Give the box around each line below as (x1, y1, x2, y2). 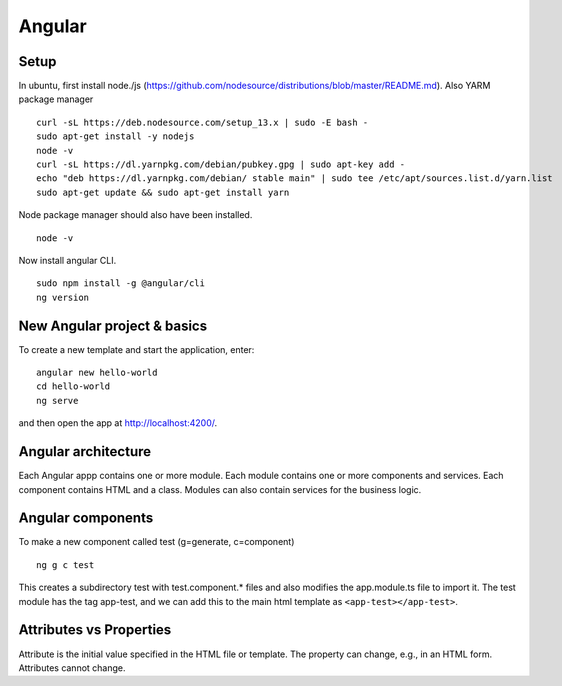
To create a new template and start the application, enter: (18, 343, 255, 355)
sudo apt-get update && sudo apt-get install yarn (36, 186, 290, 198)
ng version (36, 291, 90, 303)
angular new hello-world (36, 367, 158, 379)
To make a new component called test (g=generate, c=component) (18, 536, 295, 548)
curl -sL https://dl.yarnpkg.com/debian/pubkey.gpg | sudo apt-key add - (36, 159, 406, 170)
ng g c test (36, 559, 95, 570)
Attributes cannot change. (18, 661, 126, 674)
